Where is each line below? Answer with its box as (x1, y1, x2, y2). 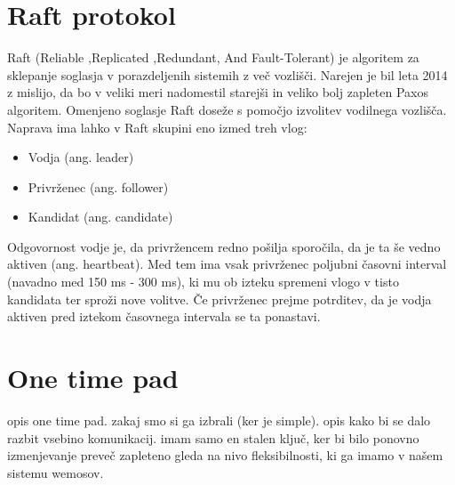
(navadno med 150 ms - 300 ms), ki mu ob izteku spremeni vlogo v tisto (7, 272, 399, 291)
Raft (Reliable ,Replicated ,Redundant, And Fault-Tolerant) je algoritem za (7, 48, 419, 67)
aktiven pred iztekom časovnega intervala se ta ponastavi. (7, 307, 321, 326)
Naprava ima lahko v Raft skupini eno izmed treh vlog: (7, 117, 307, 136)
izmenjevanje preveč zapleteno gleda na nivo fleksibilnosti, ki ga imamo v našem (7, 446, 443, 465)
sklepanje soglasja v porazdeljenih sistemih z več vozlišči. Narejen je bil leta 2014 (7, 65, 448, 84)
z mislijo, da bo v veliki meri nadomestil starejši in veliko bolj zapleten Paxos (7, 83, 428, 101)
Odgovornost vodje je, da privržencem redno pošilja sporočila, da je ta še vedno (7, 237, 441, 255)
